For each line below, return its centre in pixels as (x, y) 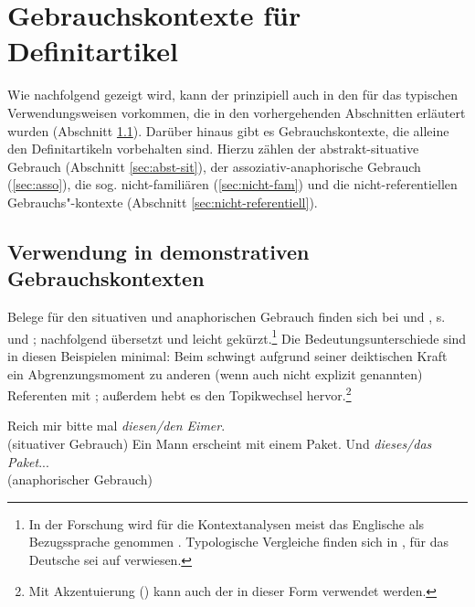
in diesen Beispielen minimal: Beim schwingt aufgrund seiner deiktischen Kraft (227, 355)
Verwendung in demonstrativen (158, 251)
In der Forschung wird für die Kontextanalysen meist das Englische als (227, 523)
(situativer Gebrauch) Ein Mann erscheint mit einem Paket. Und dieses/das (220, 443)
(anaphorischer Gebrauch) (80, 479)
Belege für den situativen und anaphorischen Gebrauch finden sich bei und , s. (227, 317)
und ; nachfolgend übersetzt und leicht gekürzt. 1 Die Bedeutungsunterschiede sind (237, 336)
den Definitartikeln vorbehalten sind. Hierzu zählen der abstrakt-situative (213, 149)
